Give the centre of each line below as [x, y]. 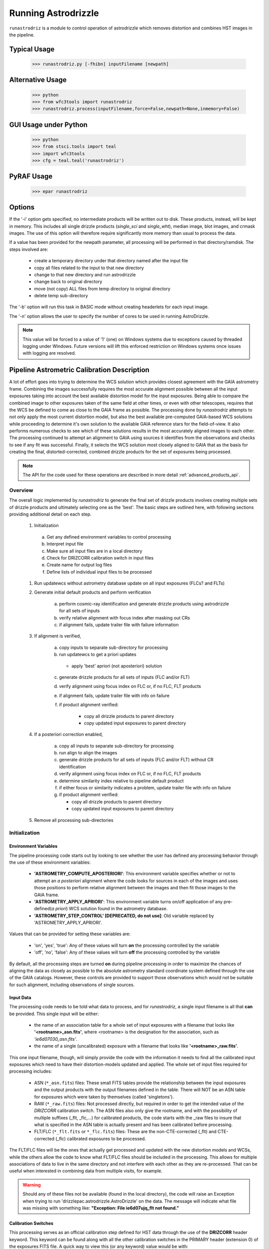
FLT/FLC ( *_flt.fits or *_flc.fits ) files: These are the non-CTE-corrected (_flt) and [125, 1132]
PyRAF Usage [31, 177]
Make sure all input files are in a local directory [94, 551]
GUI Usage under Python [48, 125]
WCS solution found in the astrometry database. [118, 909]
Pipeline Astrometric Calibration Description [79, 370]
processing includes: [31, 1071]
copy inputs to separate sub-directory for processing [113, 647]
